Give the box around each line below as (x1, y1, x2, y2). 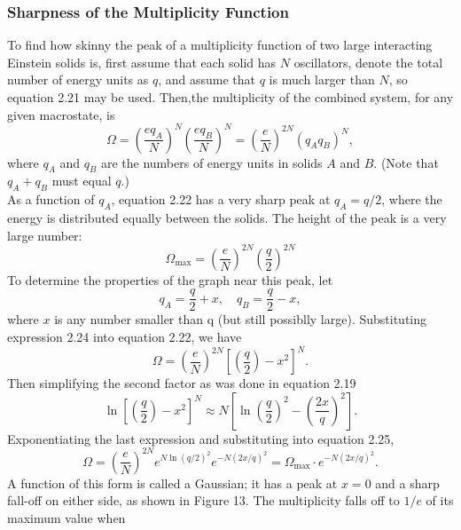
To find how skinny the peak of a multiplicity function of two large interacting (7, 36, 433, 54)
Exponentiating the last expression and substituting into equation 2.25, (7, 429, 395, 447)
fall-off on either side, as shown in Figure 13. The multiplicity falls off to (7, 491, 400, 510)
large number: (7, 225, 82, 244)
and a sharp (375, 473, 440, 492)
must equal (51, 171, 112, 190)
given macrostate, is (7, 105, 115, 123)
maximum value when (7, 508, 126, 526)
